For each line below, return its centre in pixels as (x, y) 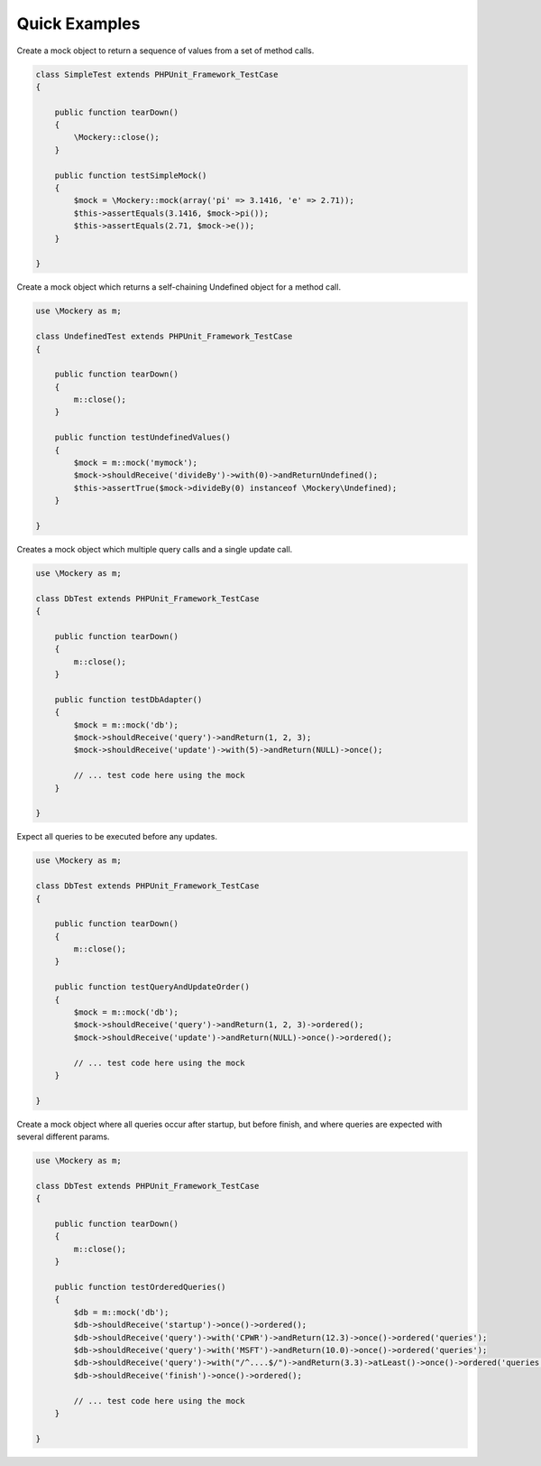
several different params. (63, 1137)
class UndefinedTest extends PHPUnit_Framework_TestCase (164, 337)
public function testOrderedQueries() (140, 1287)
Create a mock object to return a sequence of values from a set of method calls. (165, 51)
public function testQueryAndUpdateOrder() (152, 987)
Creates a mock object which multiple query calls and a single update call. (155, 549)
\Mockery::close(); (116, 137)
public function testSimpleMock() (131, 175)
